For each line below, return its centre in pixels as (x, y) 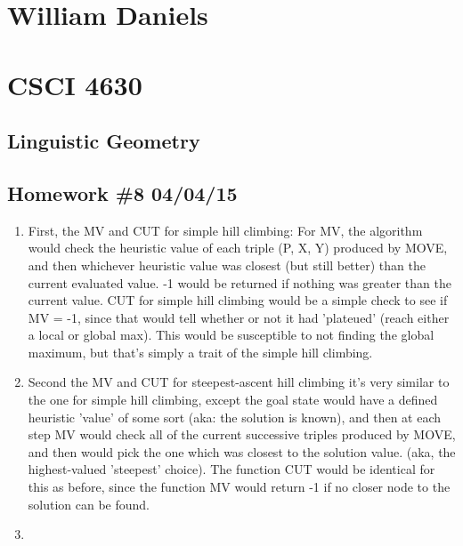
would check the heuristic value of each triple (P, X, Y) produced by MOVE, (238, 248)
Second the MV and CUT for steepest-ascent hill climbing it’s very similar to (239, 382)
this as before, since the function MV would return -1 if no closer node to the (239, 487)
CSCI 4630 (75, 84)
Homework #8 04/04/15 (122, 193)
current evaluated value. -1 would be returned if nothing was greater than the (240, 282)
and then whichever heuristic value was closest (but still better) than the (227, 265)
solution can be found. (89, 504)
